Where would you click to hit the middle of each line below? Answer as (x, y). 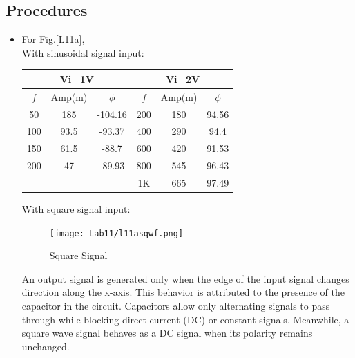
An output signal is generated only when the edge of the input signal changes (185, 278)
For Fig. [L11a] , (53, 39)
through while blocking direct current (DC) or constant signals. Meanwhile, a (185, 319)
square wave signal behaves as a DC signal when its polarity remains (167, 333)
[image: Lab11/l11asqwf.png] (116, 233)
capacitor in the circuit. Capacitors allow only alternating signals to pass (176, 306)
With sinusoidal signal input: (83, 52)
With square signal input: (76, 209)
